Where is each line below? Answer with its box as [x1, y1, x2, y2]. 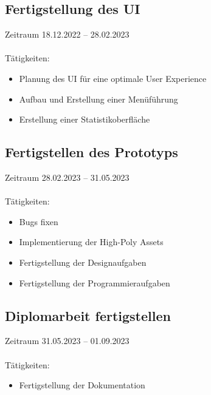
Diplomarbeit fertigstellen [5, 306, 171, 325]
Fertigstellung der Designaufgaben [19, 255, 147, 268]
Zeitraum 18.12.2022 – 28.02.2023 [5, 28, 130, 41]
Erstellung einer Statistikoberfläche [19, 113, 150, 126]
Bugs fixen [19, 215, 58, 228]
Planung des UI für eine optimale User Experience [19, 72, 207, 84]
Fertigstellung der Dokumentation [19, 379, 145, 391]
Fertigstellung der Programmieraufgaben [19, 276, 170, 289]
